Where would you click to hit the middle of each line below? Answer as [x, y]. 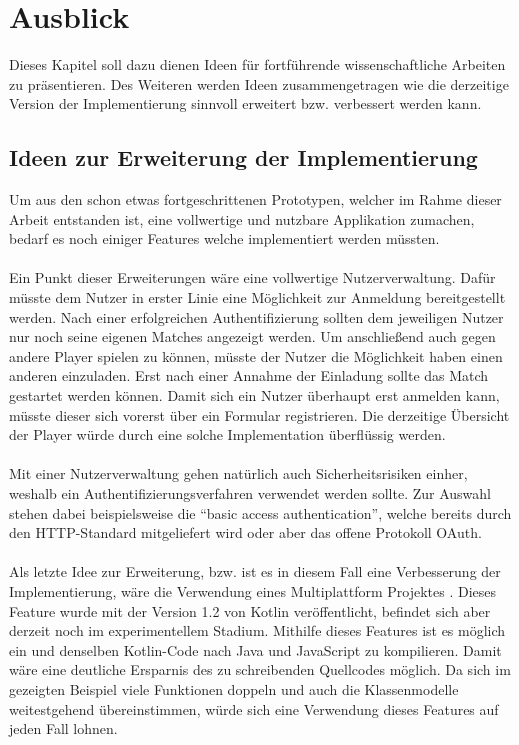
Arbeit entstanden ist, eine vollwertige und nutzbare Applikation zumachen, [242, 218]
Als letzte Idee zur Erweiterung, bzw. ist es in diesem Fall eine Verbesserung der [255, 571]
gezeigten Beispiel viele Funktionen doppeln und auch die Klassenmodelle [234, 688]
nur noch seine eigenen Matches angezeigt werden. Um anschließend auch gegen [252, 336]
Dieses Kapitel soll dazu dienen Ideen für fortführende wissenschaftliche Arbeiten [257, 64]
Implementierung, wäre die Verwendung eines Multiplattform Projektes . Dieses [253, 590]
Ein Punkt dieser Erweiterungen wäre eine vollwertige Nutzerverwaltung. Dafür [252, 277]
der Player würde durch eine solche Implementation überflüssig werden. [227, 434]
